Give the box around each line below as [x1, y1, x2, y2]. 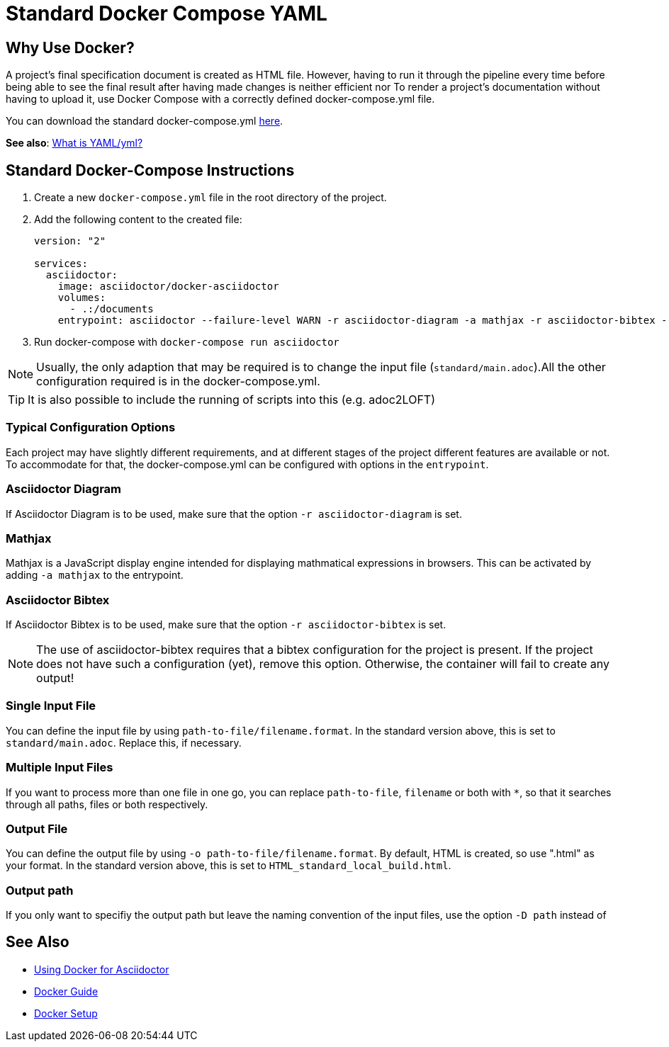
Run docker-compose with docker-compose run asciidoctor [34, 336, 339, 349]
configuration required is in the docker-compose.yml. [36, 374, 320, 389]
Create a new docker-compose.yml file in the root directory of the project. [34, 191, 387, 204]
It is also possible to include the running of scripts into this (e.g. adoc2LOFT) [28, 392, 436, 407]
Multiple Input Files [6, 760, 113, 775]
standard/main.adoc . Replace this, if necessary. [6, 736, 242, 749]
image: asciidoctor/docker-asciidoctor [57, 281, 279, 293]
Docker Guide [34, 985, 99, 997]
